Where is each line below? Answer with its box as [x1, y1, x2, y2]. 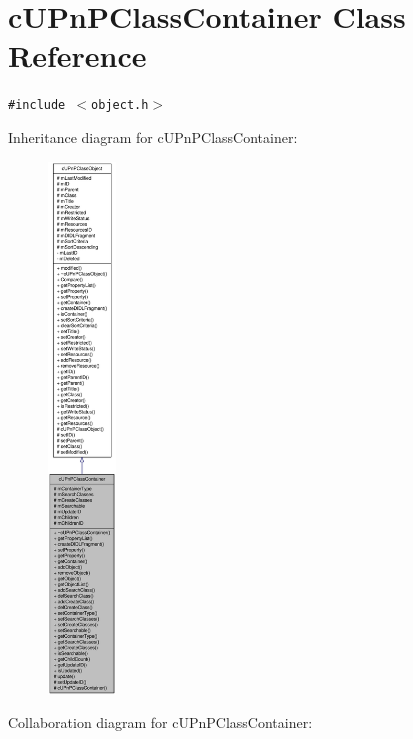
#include [8, 98, 66, 113]
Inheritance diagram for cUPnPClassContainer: [8, 126, 298, 147]
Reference [8, 35, 147, 76]
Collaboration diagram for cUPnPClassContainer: [8, 712, 313, 733]
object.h [91, 98, 149, 113]
